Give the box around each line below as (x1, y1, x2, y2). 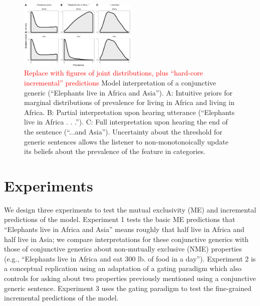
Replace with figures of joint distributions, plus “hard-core (24, 67, 203, 78)
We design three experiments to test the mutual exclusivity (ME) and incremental (4, 204, 256, 214)
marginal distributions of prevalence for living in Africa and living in (24, 97, 235, 107)
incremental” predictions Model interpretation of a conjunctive (24, 77, 216, 87)
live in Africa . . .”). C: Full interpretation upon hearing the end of (24, 116, 228, 127)
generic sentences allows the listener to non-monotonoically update (24, 136, 228, 146)
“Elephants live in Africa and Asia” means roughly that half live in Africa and (4, 224, 244, 234)
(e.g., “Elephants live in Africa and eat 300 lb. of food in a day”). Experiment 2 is (4, 253, 256, 263)
